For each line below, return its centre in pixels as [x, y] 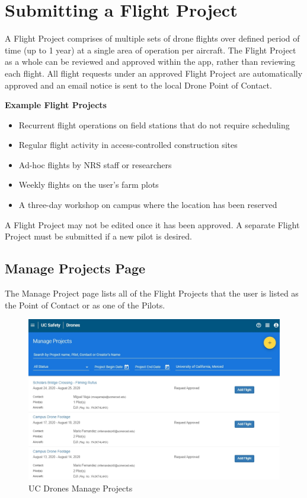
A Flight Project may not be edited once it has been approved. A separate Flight [152, 224]
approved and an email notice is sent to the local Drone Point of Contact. [138, 85]
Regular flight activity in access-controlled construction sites [128, 145]
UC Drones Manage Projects [81, 488]
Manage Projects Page [75, 268]
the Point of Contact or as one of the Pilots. [85, 305]
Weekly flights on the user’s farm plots [89, 185]
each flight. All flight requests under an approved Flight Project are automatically [154, 73]
